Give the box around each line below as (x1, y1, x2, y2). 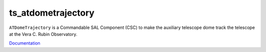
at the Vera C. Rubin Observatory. (9, 31, 77, 37)
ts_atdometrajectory (9, 7, 95, 18)
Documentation (9, 40, 40, 46)
